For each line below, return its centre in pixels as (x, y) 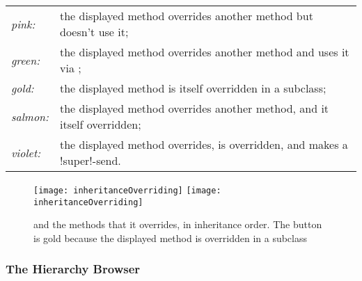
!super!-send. (90, 160)
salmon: (30, 116)
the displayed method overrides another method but (186, 16)
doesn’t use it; (94, 32)
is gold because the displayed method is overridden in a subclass (170, 238)
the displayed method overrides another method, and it (194, 108)
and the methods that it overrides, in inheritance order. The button (178, 224)
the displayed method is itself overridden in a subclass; (193, 88)
